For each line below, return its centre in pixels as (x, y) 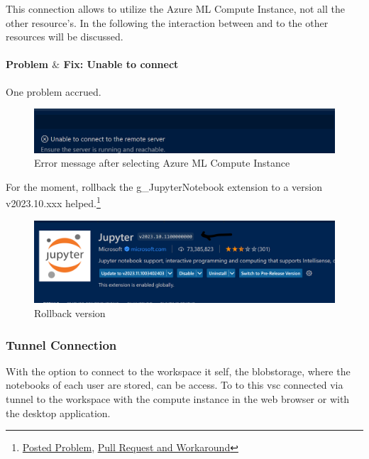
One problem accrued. (54, 91)
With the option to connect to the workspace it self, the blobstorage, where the (178, 371)
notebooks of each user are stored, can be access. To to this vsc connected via (175, 385)
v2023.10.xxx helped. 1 (53, 202)
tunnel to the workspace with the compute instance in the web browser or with (178, 399)
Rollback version (70, 313)
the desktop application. (58, 413)
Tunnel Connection (61, 344)
